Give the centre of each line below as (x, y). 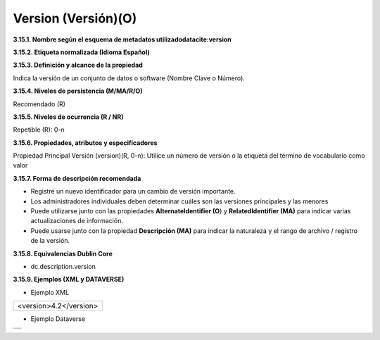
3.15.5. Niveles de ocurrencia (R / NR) (68, 117)
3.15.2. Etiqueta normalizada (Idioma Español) (82, 52)
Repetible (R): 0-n (39, 130)
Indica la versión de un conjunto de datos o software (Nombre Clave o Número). (129, 78)
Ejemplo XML (50, 292)
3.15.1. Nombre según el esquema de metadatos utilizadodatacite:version (122, 39)
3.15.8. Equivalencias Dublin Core (63, 253)
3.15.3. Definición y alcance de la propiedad (78, 65)
